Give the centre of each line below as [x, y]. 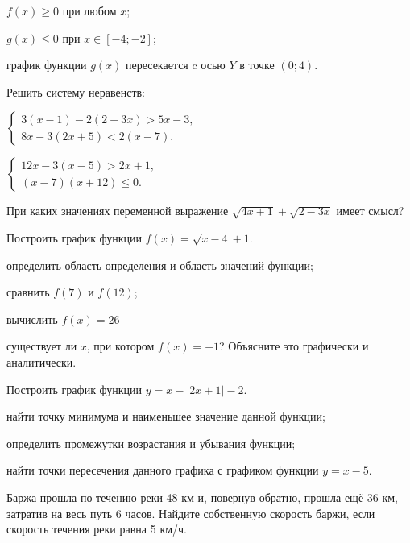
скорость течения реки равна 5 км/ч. [97, 529]
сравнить [28, 292]
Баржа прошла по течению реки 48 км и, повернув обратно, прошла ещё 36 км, [202, 497]
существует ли [42, 346]
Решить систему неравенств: [76, 91]
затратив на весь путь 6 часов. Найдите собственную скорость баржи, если [191, 513]
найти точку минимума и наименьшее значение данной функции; [166, 416]
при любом [89, 10]
